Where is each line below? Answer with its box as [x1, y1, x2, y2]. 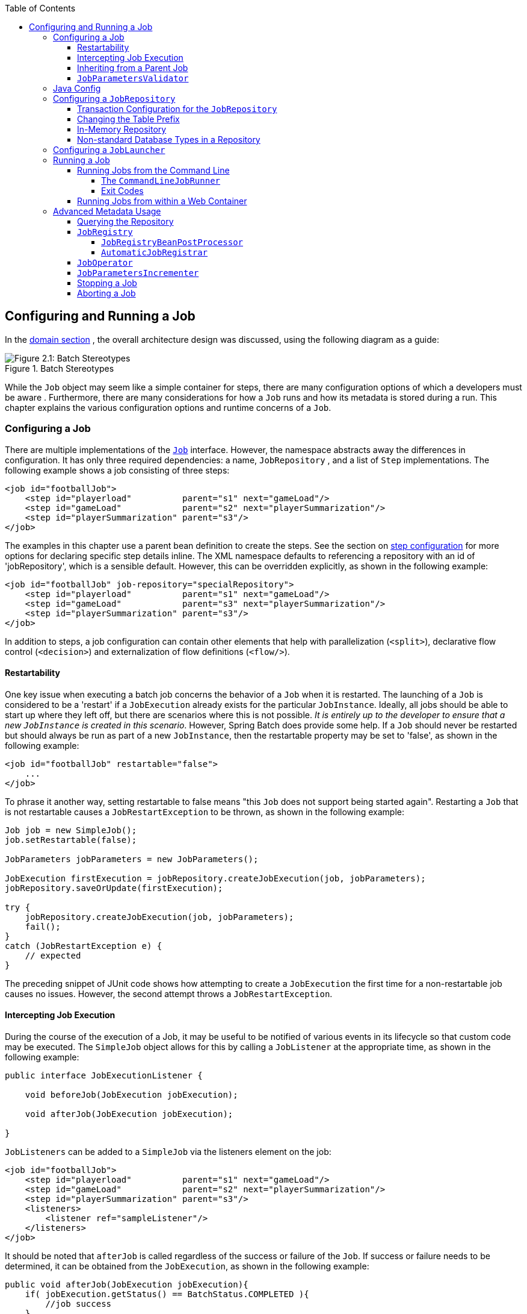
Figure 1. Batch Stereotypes [5, 363, 114, 374]
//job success [45, 1299, 112, 1309]
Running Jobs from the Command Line [77, 165, 230, 175]
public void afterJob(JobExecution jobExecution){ [5, 1280, 248, 1290]
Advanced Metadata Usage [53, 206, 161, 216]
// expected [25, 950, 81, 960]
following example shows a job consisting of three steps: [5, 465, 230, 475]
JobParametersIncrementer [77, 268, 199, 278]
